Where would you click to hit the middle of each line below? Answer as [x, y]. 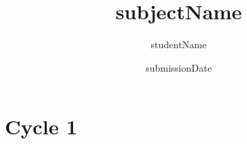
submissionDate [179, 67]
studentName [179, 44]
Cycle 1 [41, 126]
